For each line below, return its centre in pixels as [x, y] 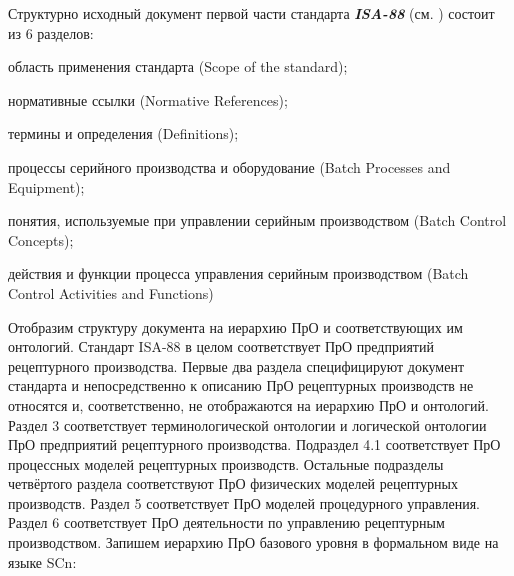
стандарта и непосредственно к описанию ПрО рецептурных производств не [241, 385]
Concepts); [41, 239]
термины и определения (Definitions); [123, 133]
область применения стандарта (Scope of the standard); [178, 66]
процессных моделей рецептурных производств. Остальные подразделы [226, 463]
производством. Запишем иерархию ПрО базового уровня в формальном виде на [253, 542]
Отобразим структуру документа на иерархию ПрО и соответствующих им [235, 326]
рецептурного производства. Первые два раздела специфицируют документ [236, 365]
